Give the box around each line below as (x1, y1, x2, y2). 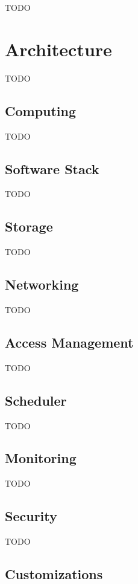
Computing (5, 101, 77, 120)
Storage (5, 217, 53, 236)
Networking (5, 275, 79, 294)
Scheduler (5, 391, 67, 409)
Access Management (5, 333, 134, 351)
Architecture (5, 36, 112, 61)
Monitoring (5, 449, 77, 467)
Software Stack (5, 159, 99, 178)
